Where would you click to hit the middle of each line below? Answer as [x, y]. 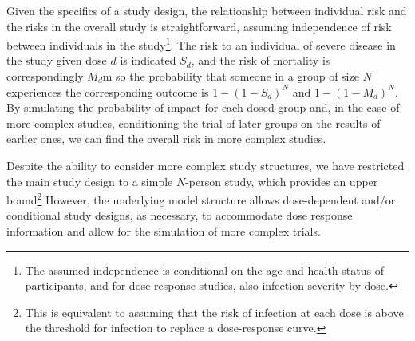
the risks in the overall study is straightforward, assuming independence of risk [199, 26]
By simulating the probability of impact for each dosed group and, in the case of [203, 107]
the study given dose [57, 60]
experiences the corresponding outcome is [108, 91]
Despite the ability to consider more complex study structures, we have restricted [206, 165]
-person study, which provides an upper [282, 181]
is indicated [148, 60]
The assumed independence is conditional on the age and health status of [204, 270]
